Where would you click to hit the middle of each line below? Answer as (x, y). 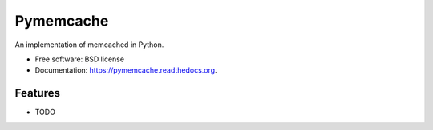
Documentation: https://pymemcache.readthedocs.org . (126, 70)
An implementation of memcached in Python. (89, 45)
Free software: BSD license (79, 59)
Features (37, 93)
